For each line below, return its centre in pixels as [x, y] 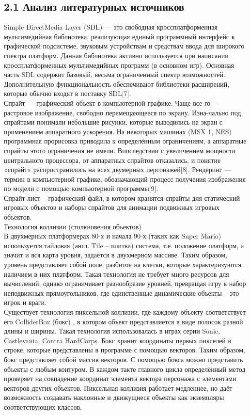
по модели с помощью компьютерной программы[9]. [81, 188]
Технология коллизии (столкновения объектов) [73, 226]
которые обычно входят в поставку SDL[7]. [68, 93]
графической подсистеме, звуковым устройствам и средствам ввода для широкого [124, 46]
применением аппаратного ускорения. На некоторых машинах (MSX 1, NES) [118, 131]
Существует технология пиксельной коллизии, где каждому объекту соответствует [125, 312]
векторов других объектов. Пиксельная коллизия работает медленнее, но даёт [118, 388]
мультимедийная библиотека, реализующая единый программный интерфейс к [119, 36]
